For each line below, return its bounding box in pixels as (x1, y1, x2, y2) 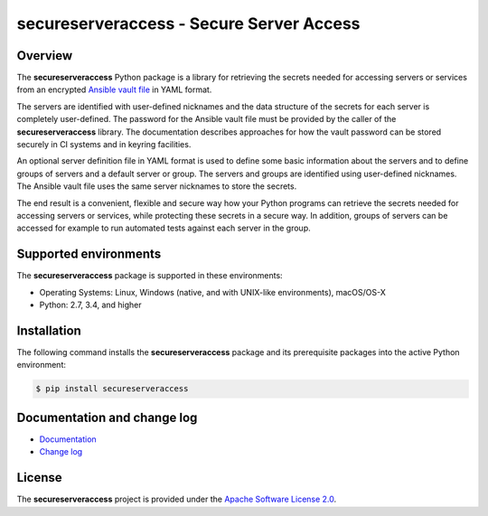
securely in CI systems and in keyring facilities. (16, 139, 192, 150)
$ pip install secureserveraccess (35, 384, 189, 394)
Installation (16, 323, 81, 338)
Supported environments (16, 247, 162, 262)
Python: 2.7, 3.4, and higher (39, 299, 142, 311)
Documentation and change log (16, 409, 198, 425)
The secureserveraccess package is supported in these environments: (16, 270, 284, 281)
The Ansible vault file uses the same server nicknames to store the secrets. (16, 181, 297, 192)
